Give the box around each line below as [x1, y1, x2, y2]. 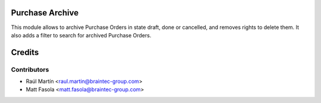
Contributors [11, 65, 49, 73]
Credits [11, 47, 39, 57]
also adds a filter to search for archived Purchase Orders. [11, 31, 152, 38]
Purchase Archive [11, 8, 79, 18]
